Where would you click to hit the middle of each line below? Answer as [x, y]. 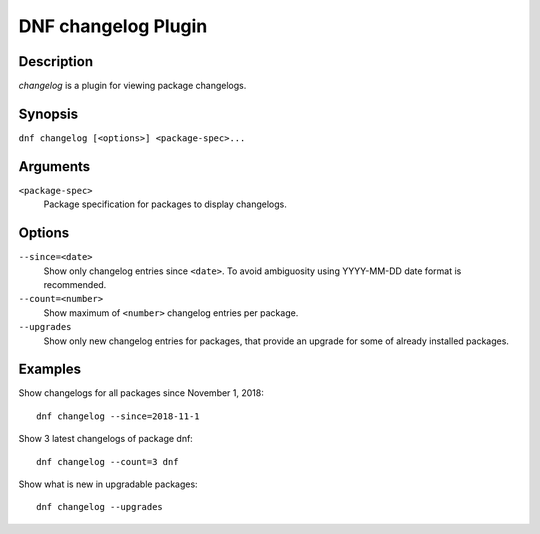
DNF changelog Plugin [113, 26]
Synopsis [48, 113]
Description [56, 61]
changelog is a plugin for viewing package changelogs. [132, 86]
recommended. [75, 284]
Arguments [54, 166]
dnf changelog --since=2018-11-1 [118, 416]
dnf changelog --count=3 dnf [107, 461]
